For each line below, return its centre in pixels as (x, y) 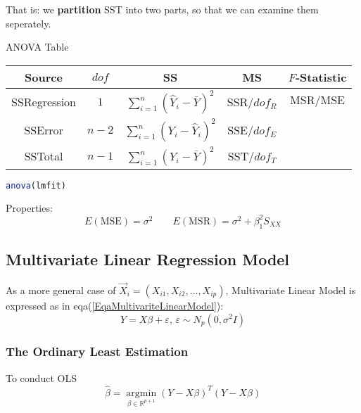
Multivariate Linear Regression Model (148, 259)
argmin (141, 393)
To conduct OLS (41, 377)
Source (44, 77)
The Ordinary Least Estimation (97, 351)
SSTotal (44, 156)
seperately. (28, 23)
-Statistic (321, 77)
